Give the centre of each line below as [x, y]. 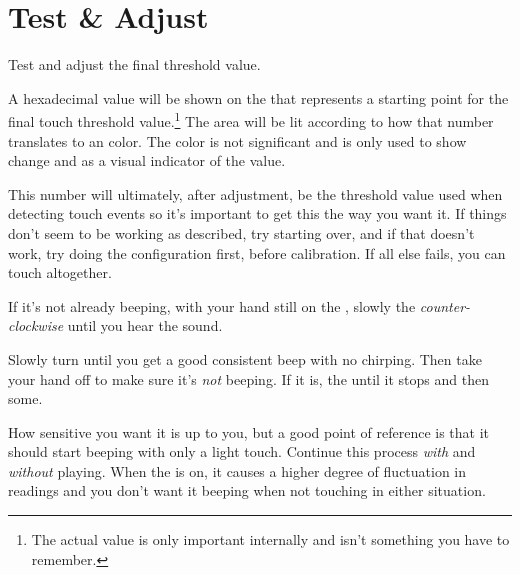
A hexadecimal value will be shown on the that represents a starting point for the [258, 97]
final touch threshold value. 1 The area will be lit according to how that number [251, 119]
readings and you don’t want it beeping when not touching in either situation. [247, 490]
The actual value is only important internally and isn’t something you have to [270, 539]
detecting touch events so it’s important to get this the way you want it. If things [257, 213]
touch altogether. [60, 272]
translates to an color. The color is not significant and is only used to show [237, 140]
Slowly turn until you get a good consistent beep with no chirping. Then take [245, 358]
